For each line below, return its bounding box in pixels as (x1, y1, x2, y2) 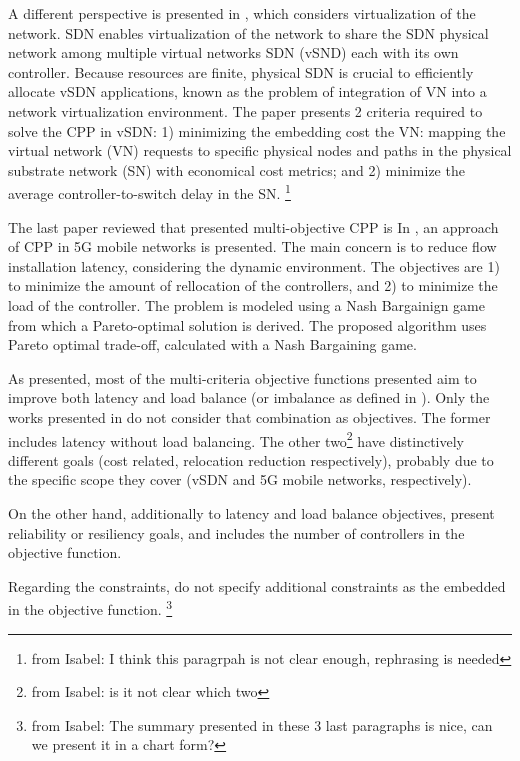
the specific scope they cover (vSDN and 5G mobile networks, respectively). (8, 469, 472, 490)
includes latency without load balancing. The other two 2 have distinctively (8, 427, 465, 451)
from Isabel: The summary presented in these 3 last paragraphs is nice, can (31, 714, 493, 735)
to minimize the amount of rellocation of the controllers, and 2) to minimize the (8, 275, 498, 296)
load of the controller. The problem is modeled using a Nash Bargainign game (8, 294, 485, 315)
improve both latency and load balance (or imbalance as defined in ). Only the (8, 387, 490, 408)
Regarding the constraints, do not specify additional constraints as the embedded (8, 575, 506, 596)
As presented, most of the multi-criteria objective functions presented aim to (8, 367, 477, 388)
